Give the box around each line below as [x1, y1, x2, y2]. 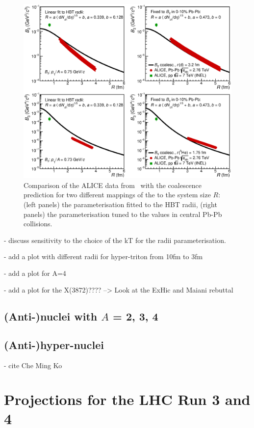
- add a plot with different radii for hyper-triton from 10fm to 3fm [4, 251, 203, 262]
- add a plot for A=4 [4, 268, 66, 278]
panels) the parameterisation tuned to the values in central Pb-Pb [24, 209, 222, 219]
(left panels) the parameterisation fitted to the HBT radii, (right [24, 199, 217, 210]
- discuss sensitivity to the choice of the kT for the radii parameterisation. [4, 235, 226, 245]
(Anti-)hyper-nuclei [4, 337, 104, 352]
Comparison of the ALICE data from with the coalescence [24, 180, 202, 190]
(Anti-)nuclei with [4, 308, 98, 323]
